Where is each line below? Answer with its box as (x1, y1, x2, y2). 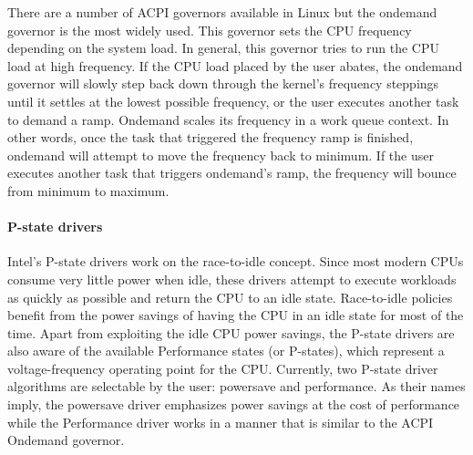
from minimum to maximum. (7, 181, 170, 200)
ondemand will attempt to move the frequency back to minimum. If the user (7, 145, 434, 164)
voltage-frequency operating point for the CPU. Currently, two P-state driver (7, 358, 438, 377)
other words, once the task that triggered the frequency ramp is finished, (7, 128, 414, 147)
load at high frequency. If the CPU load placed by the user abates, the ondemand (7, 56, 463, 75)
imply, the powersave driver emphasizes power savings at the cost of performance (7, 395, 460, 414)
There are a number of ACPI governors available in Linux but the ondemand (7, 3, 437, 21)
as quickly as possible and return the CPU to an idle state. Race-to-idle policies (7, 287, 453, 306)
